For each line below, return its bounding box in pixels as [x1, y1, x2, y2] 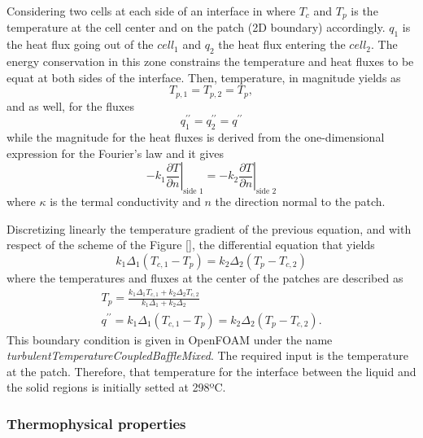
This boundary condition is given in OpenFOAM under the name [7, 331, 333, 348]
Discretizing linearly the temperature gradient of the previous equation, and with [7, 220, 412, 237]
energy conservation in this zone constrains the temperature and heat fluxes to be [7, 53, 414, 70]
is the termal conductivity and [50, 193, 201, 210]
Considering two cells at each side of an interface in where [7, 2, 295, 19]
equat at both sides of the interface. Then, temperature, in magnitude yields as [7, 68, 401, 85]
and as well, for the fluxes [7, 97, 134, 114]
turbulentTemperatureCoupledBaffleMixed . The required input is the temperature [7, 347, 408, 364]
